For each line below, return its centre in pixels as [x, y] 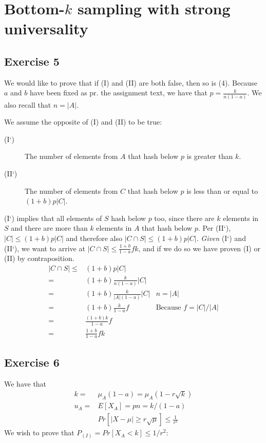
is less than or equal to [222, 190]
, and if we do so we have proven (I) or [199, 248]
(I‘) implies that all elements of [53, 218]
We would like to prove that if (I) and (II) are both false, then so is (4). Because [131, 82]
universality [46, 28]
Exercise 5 [32, 61]
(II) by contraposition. [39, 258]
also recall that [28, 104]
